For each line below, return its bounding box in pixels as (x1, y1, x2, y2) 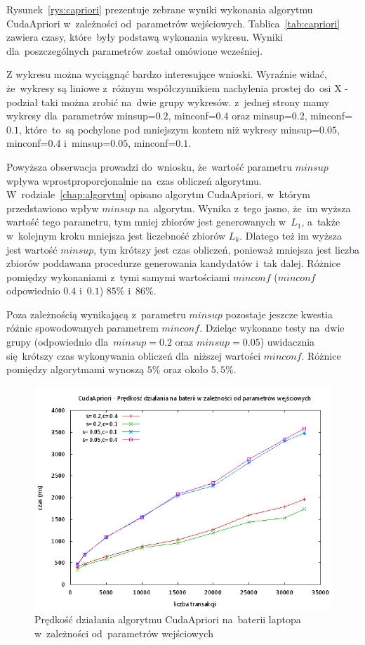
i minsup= (64, 136, 111, 150)
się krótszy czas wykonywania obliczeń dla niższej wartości (6, 348, 261, 363)
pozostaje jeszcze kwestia (225, 306, 333, 321)
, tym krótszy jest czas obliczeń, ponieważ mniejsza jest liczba (93, 242, 360, 256)
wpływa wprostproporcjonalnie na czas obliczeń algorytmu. (6, 173, 262, 188)
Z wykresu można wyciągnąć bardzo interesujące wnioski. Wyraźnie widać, (6, 67, 327, 82)
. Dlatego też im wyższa (239, 228, 342, 242)
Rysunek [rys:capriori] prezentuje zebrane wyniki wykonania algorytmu (6, 2, 313, 16)
